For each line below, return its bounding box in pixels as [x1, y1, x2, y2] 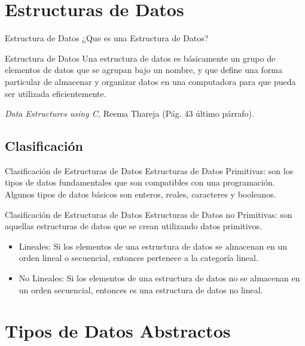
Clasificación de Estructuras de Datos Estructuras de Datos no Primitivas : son [5, 208, 292, 220]
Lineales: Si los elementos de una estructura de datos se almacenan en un [19, 239, 288, 252]
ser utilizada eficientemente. [5, 87, 106, 99]
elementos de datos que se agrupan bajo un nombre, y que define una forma [5, 63, 282, 76]
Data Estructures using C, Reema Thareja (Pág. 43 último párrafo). [5, 107, 254, 120]
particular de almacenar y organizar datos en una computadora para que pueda [5, 75, 296, 87]
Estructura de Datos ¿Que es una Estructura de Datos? [5, 32, 209, 44]
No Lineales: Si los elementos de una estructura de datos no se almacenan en [19, 272, 300, 284]
